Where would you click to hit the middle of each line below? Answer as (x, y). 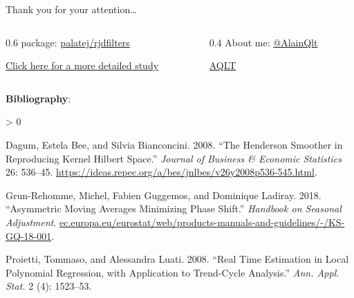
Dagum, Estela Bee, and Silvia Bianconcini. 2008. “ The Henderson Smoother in (174, 144)
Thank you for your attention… (71, 9)
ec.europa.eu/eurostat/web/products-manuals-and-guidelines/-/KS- (202, 222)
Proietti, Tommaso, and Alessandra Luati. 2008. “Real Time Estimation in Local (177, 259)
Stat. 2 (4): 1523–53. (49, 286)
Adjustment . (31, 222)
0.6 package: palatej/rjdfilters (68, 42)
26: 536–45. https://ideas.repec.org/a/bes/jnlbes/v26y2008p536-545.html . (161, 172)
